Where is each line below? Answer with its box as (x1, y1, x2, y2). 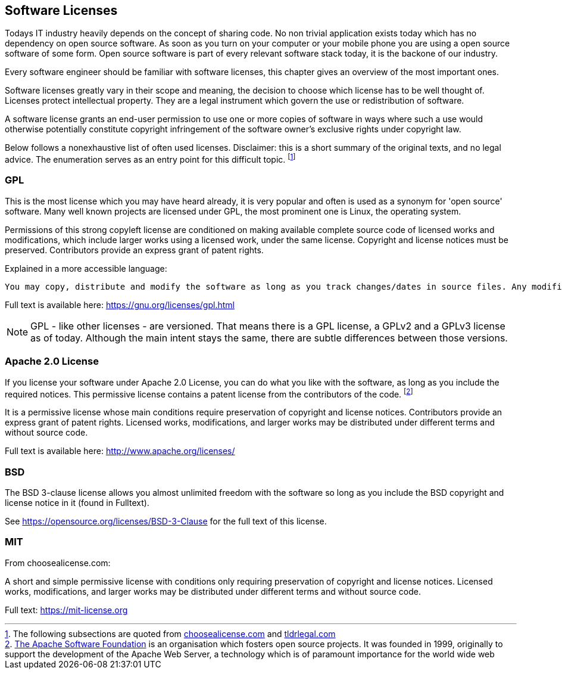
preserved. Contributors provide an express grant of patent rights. (5, 244, 264, 255)
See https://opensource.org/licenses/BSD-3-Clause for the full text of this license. (5, 515, 327, 526)
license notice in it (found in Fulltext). (5, 497, 149, 508)
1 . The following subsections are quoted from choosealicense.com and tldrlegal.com (5, 628, 336, 639)
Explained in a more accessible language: (5, 263, 167, 274)
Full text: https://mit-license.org (5, 604, 128, 615)
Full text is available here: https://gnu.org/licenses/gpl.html (5, 299, 235, 310)
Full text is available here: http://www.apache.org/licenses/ (5, 446, 235, 456)
